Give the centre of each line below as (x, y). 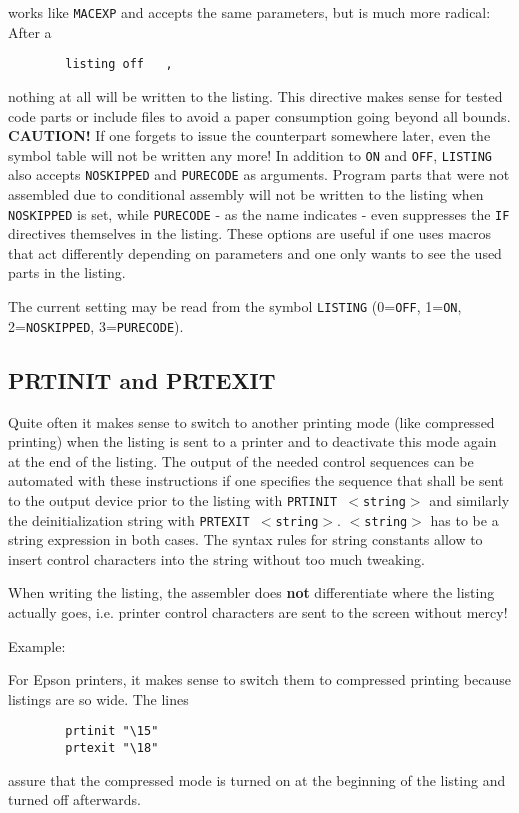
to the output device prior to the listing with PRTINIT (173, 499)
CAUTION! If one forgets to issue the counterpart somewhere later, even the (249, 135)
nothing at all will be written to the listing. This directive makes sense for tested (255, 95)
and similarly (469, 499)
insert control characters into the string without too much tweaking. (216, 558)
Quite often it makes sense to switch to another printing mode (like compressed (251, 421)
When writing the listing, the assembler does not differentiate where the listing (251, 592)
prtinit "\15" (112, 731)
